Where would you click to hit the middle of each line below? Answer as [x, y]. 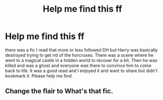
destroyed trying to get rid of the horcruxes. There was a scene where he [79, 55]
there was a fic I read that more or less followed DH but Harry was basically [81, 50]
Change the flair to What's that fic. [59, 91]
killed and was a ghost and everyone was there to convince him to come [78, 65]
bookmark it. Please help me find [39, 76]
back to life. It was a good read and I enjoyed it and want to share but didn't [81, 70]
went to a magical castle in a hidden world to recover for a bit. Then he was [81, 60]
